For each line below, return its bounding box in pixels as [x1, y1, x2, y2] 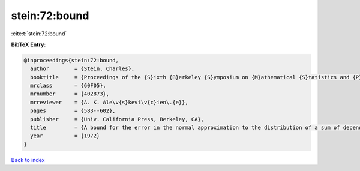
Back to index [11, 156, 45, 163]
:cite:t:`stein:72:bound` [11, 30, 67, 37]
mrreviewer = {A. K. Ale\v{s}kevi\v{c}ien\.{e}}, [30, 99, 188, 106]
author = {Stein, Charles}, [30, 65, 135, 72]
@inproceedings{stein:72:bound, [23, 57, 119, 64]
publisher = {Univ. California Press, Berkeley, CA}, [30, 116, 205, 122]
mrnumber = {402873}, [30, 91, 110, 97]
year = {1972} [30, 133, 100, 139]
